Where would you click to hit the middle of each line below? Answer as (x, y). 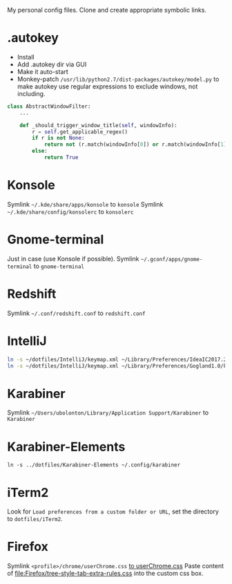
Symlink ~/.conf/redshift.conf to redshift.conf (76, 313)
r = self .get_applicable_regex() (80, 132)
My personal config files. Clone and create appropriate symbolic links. (107, 10)
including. (31, 93)
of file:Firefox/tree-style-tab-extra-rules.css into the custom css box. (105, 574)
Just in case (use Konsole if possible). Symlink (73, 258)
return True (61, 158)
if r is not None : (58, 138)
